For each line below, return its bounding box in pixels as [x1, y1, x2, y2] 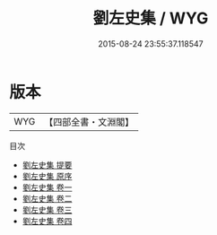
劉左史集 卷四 [22, 215, 73, 226]
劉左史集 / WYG [92, 8, 209, 29]
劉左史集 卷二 [22, 193, 73, 204]
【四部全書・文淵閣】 [44, 116, 135, 128]
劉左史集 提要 [22, 159, 73, 170]
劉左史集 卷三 [22, 204, 73, 215]
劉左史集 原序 [22, 170, 73, 181]
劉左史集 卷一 [22, 181, 73, 193]
